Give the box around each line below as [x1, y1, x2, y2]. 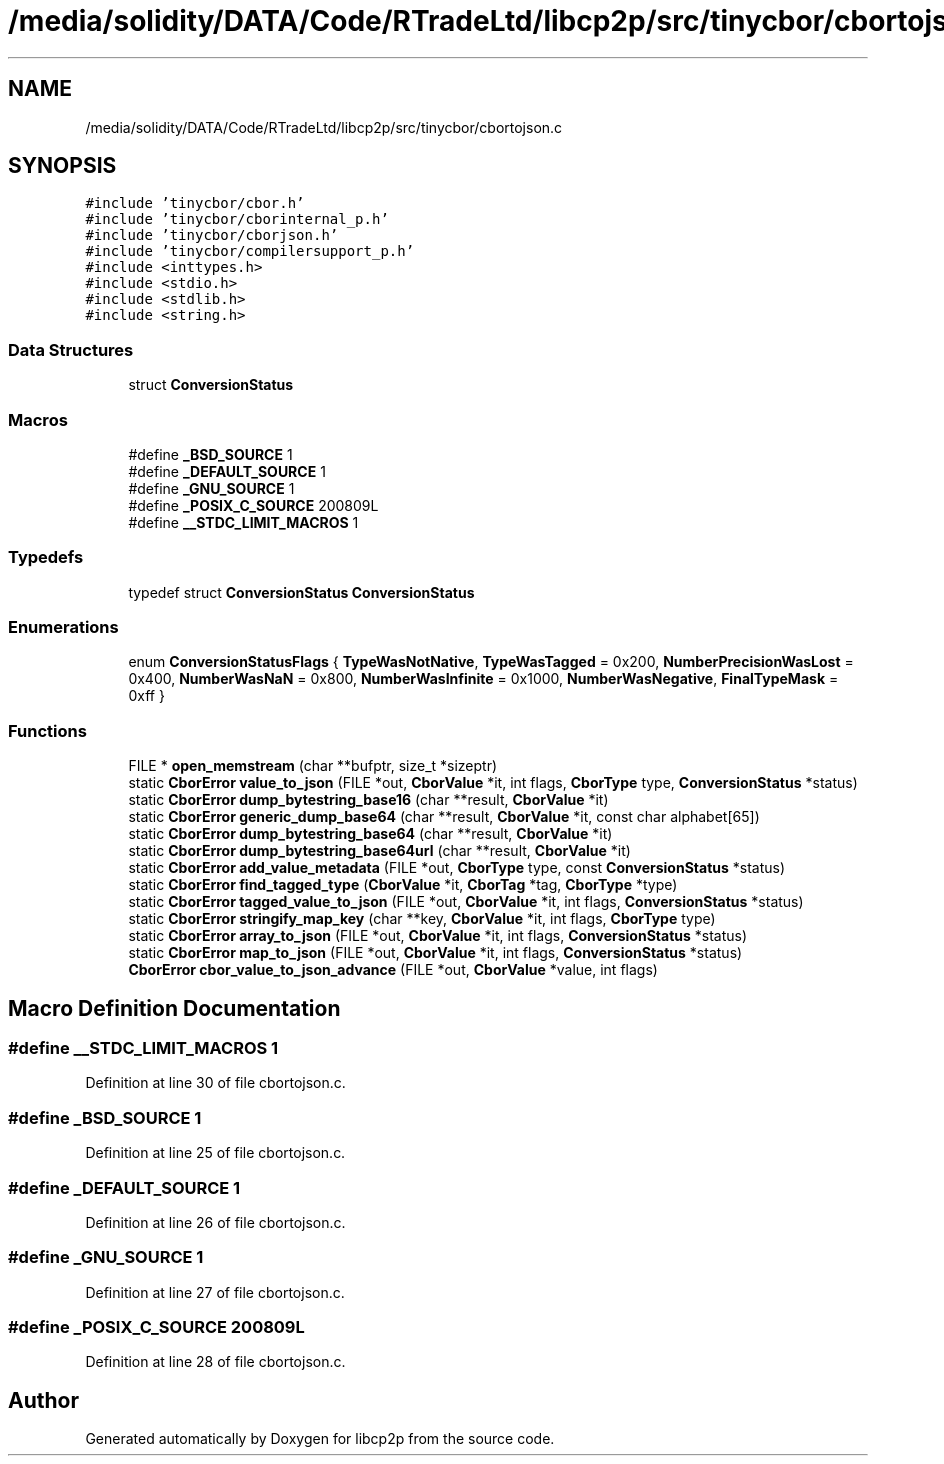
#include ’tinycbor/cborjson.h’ [85, 227, 339, 244]
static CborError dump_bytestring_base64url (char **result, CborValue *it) [128, 842, 631, 860]
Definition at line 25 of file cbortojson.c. [85, 1144, 346, 1162]
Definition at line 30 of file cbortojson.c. [85, 1074, 346, 1092]
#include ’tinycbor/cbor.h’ [85, 195, 305, 212]
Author [8, 1387, 79, 1413]
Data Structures [8, 339, 134, 360]
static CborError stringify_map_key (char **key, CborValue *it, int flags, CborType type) [128, 910, 716, 928]
